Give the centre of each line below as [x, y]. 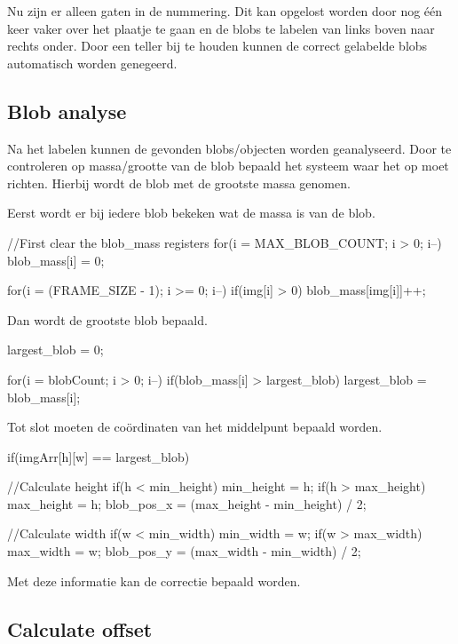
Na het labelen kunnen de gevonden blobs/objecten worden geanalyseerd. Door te [229, 148]
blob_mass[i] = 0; [56, 260]
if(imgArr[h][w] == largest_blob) [99, 456]
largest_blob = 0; [55, 350]
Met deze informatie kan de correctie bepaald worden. [154, 580]
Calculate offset [80, 628]
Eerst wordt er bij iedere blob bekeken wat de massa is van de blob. [191, 213]
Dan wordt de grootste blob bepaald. [107, 319]
